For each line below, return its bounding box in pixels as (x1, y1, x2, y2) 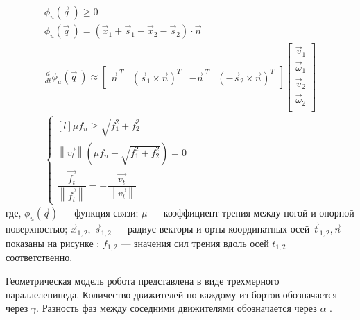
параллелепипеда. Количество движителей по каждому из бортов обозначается (6, 287, 337, 301)
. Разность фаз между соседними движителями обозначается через (36, 301, 317, 315)
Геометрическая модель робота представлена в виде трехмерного (6, 273, 280, 287)
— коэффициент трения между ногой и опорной (151, 205, 354, 220)
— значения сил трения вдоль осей (121, 235, 269, 250)
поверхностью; (6, 221, 68, 236)
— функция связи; (61, 205, 139, 220)
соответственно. (6, 250, 73, 264)
